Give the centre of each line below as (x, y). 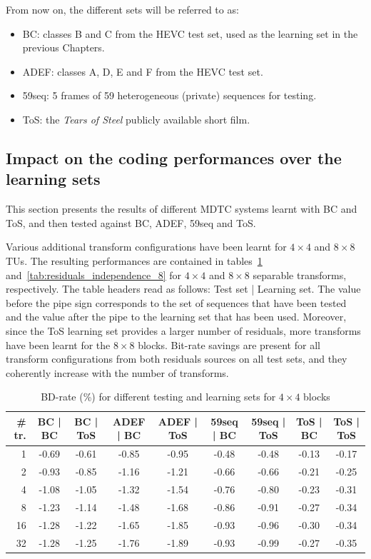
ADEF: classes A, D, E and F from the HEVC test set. (143, 71)
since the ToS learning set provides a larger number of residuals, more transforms (183, 330)
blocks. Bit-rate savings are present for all (229, 344)
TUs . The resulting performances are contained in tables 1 (134, 260)
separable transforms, (300, 275)
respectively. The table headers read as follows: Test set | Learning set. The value (183, 289)
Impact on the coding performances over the (174, 157)
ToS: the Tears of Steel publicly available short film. (136, 119)
